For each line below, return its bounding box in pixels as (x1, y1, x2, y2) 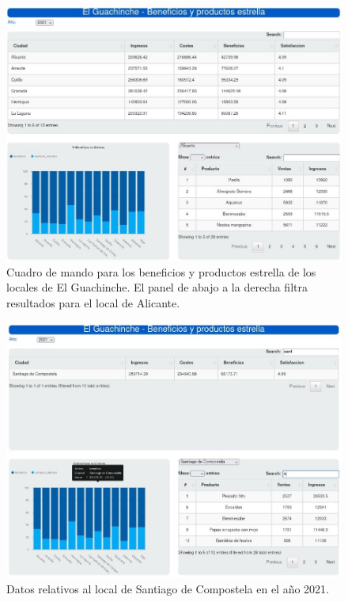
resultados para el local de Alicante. (6, 295, 180, 311)
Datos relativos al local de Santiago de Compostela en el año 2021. (6, 581, 329, 597)
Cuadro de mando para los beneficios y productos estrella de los (6, 263, 316, 280)
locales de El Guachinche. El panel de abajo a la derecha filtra (6, 279, 308, 295)
